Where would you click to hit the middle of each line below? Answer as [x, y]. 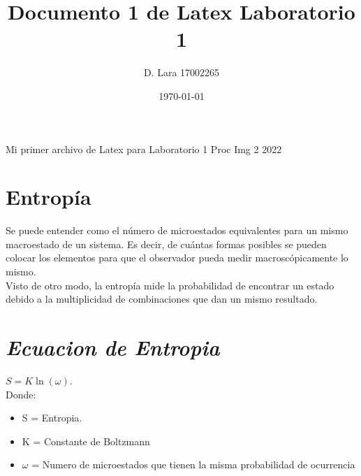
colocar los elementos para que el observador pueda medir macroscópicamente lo [177, 258]
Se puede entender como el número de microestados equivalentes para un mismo [177, 230]
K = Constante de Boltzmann [86, 441]
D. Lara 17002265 [182, 72]
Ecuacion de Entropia [113, 347]
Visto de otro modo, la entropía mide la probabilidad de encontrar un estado [170, 285]
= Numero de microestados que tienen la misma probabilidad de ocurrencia [193, 464]
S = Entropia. [52, 418]
